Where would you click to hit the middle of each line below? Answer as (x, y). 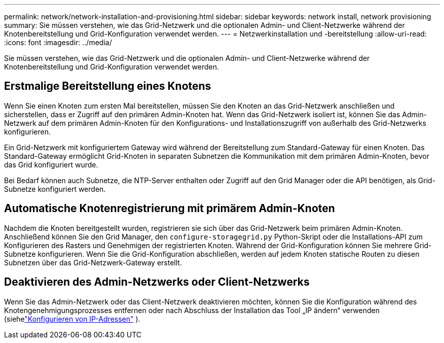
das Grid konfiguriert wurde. (51, 164)
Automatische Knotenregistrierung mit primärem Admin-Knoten (170, 209)
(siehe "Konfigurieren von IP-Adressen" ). (72, 319)
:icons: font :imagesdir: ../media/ (58, 42)
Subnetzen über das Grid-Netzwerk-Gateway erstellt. (93, 262)
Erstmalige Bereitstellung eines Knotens (108, 86)
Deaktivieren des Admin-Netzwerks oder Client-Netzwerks (157, 282)
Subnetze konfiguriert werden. (55, 189)
